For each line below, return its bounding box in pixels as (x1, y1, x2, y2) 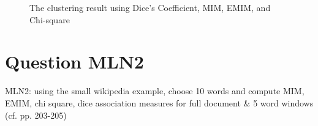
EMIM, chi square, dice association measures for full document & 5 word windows (5, 96, 314, 109)
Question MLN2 (5, 49, 144, 74)
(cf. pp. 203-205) (5, 108, 67, 121)
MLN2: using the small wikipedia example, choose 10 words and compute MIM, (5, 84, 305, 97)
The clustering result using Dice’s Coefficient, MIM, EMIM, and (29, 1, 271, 13)
